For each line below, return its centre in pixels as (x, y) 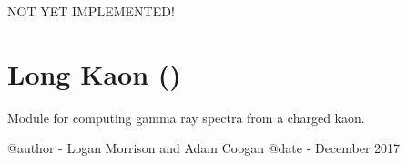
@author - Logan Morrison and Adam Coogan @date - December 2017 (204, 148)
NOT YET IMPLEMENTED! (91, 11)
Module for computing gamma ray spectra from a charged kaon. (186, 117)
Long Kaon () (94, 73)
